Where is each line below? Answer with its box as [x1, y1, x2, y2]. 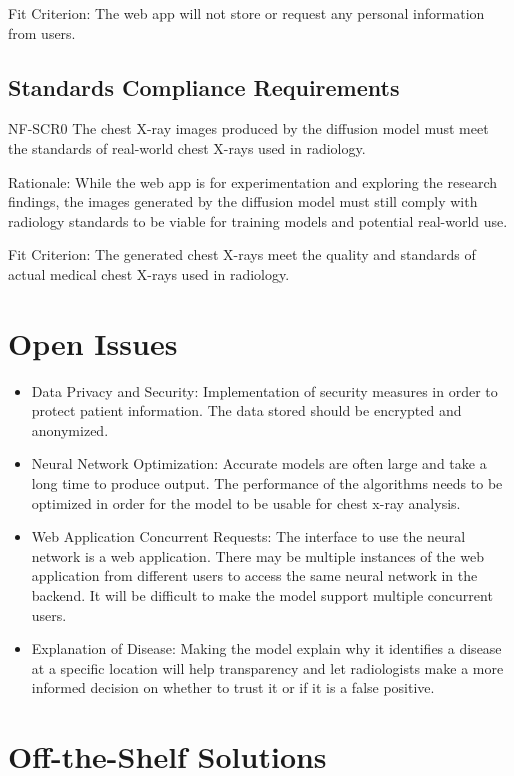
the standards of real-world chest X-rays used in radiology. [8, 137, 366, 158]
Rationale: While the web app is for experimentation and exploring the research [8, 171, 498, 192]
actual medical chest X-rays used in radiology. [8, 263, 290, 284]
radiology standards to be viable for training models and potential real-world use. [8, 210, 508, 231]
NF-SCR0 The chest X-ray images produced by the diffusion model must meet [8, 118, 489, 139]
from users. [8, 22, 76, 43]
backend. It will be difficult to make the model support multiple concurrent [31, 585, 493, 606]
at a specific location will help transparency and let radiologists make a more [31, 657, 504, 678]
